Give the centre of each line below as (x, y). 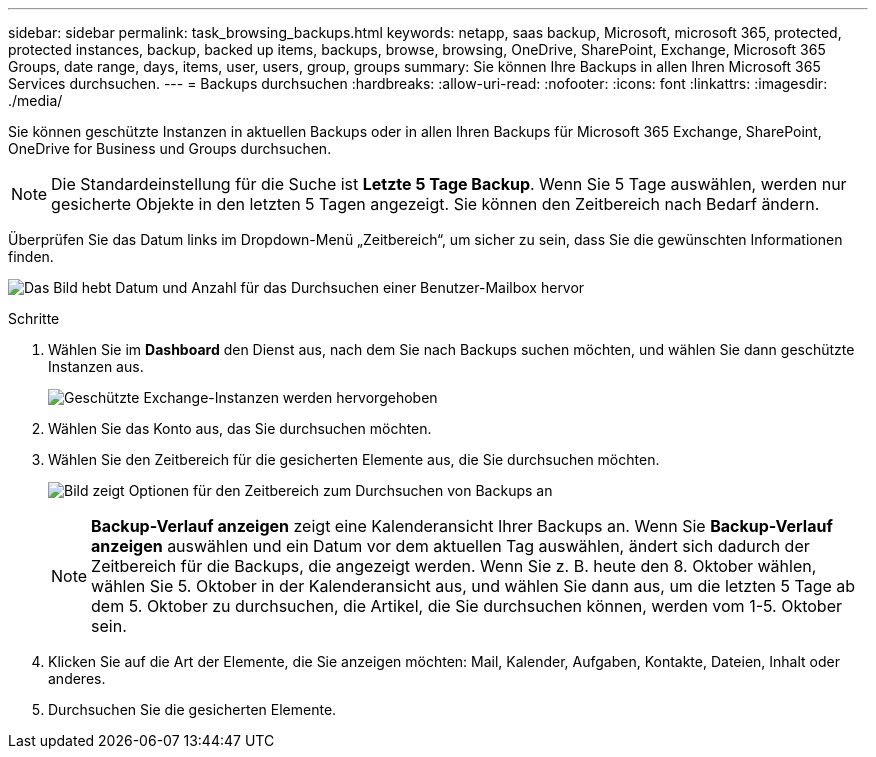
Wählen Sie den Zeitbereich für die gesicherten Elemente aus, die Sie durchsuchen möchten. (354, 459)
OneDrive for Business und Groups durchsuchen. (170, 148)
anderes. (77, 678)
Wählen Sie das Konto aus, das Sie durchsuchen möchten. (240, 428)
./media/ (35, 100)
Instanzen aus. (96, 366)
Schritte (34, 318)
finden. (31, 256)
